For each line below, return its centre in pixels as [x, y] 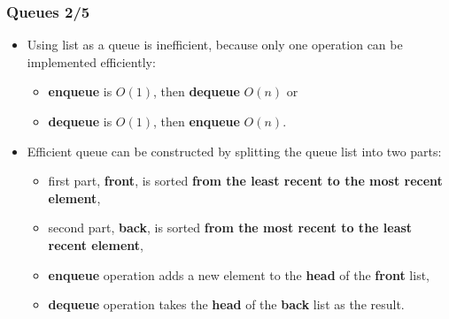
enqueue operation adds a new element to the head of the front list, [239, 274]
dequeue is [80, 121]
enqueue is [80, 91]
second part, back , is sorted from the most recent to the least [230, 228]
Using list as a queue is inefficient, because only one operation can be [215, 45]
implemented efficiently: [91, 61]
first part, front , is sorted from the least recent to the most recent [245, 181]
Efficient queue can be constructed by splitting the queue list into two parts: [234, 151]
